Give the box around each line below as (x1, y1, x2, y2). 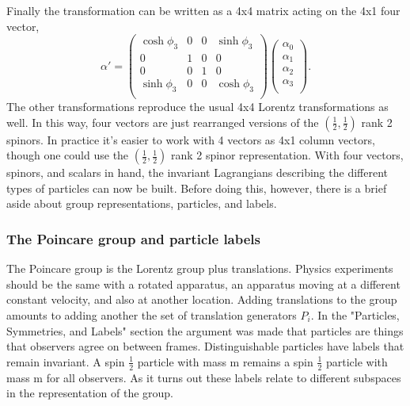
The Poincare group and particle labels (6, 228, 261, 248)
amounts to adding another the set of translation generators (6, 306, 297, 323)
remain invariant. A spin (6, 353, 125, 370)
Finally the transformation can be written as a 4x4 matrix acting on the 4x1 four (6, 2, 401, 18)
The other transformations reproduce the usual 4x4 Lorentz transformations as (6, 98, 389, 114)
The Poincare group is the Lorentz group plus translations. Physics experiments (6, 260, 393, 277)
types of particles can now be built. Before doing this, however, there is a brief (6, 179, 387, 196)
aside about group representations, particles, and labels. (6, 195, 277, 212)
